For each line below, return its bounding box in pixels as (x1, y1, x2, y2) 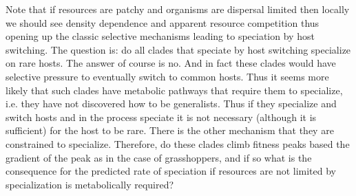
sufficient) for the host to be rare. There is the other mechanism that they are (6, 123, 334, 138)
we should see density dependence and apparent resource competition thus (6, 15, 320, 30)
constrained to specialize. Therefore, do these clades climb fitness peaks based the (6, 136, 350, 151)
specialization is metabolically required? (6, 177, 174, 191)
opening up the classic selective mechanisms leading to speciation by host (6, 29, 315, 43)
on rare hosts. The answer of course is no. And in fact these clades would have (6, 56, 336, 70)
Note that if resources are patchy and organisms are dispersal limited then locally (6, 2, 350, 16)
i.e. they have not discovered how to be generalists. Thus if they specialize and (6, 96, 337, 111)
